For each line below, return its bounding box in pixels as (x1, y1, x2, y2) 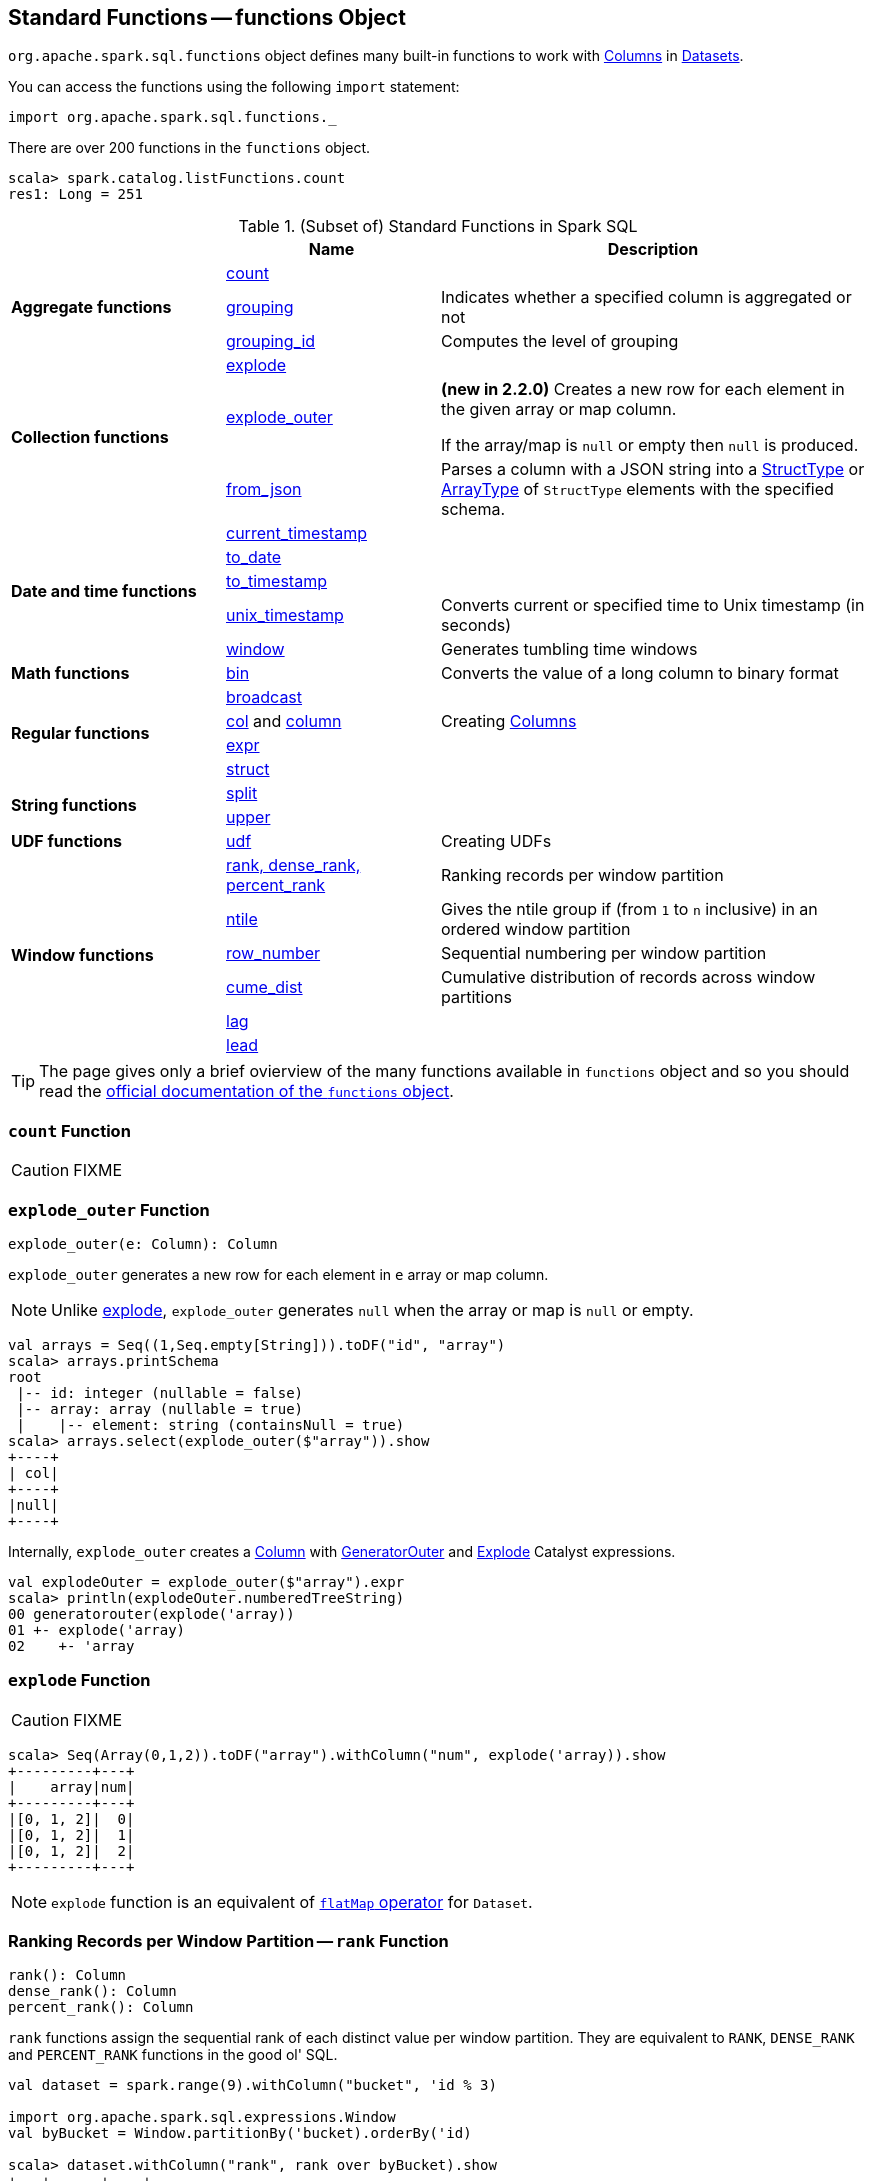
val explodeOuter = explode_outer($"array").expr (8, 1573, 405, 1590)
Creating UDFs (441, 831, 552, 852)
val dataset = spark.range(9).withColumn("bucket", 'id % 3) (8, 2077, 497, 2094)
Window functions (11, 945, 154, 966)
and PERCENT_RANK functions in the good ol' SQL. (8, 2046, 338, 2064)
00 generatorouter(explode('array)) (8, 1605, 295, 1622)
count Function (8, 1120, 131, 1141)
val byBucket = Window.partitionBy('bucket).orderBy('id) (8, 2125, 472, 2142)
